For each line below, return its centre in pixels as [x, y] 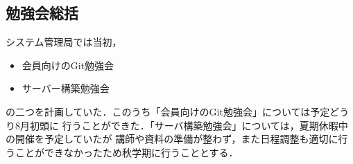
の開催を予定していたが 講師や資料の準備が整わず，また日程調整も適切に [172, 139]
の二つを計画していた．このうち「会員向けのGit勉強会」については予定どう [178, 111]
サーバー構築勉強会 [66, 88]
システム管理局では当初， [64, 42]
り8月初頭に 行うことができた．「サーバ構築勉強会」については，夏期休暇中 [177, 125]
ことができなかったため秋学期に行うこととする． [127, 152]
